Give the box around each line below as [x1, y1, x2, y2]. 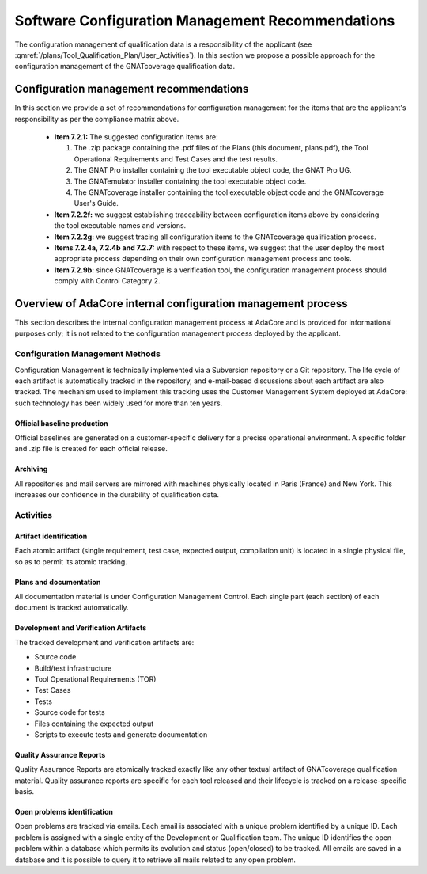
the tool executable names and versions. [54, 221, 187, 230]
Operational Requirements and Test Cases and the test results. [74, 154, 278, 164]
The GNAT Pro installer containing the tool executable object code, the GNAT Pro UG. [74, 165, 352, 175]
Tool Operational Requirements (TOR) [34, 674, 157, 684]
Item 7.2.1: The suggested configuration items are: [54, 132, 218, 142]
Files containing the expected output [34, 719, 154, 728]
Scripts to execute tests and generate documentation [34, 729, 208, 739]
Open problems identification [14, 807, 114, 817]
